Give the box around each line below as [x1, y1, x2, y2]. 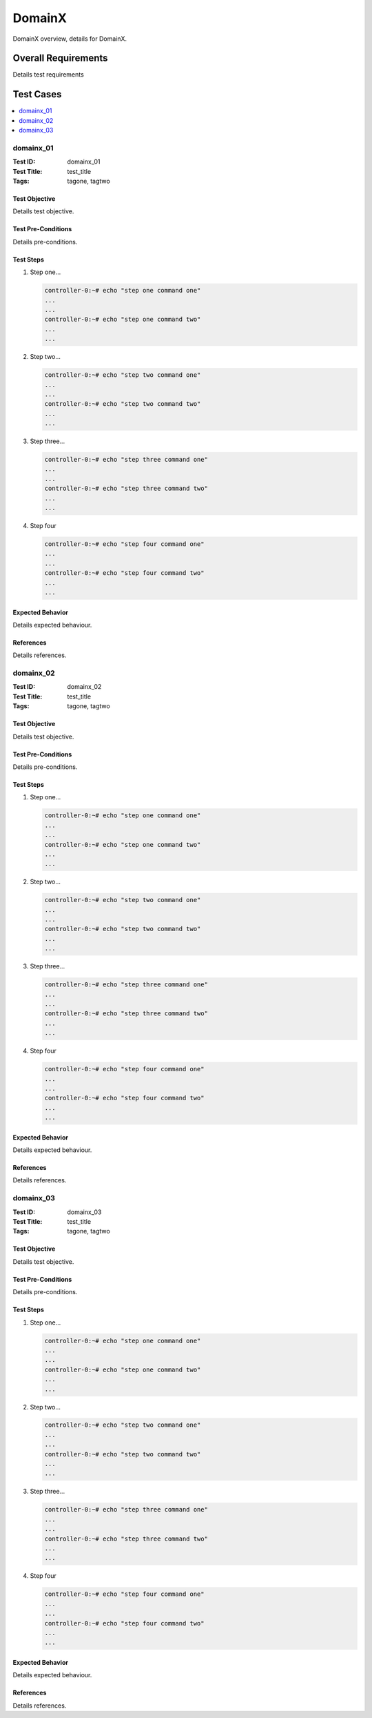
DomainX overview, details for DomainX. [12, 35, 127, 43]
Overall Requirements [12, 52, 108, 64]
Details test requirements [12, 70, 84, 79]
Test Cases [12, 88, 62, 100]
